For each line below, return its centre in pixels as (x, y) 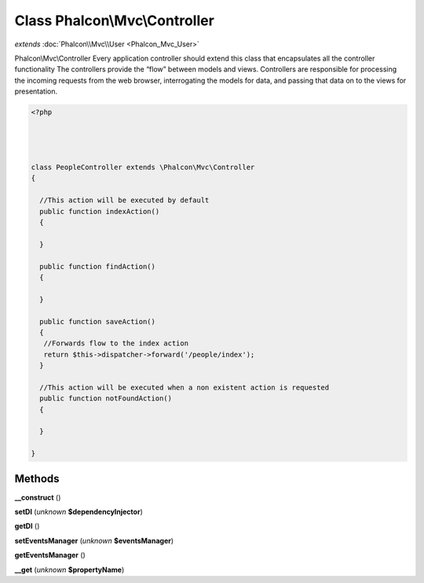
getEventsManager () (50, 555)
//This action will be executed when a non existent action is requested (185, 387)
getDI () (27, 526)
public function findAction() (98, 266)
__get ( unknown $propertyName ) (69, 570)
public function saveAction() (98, 321)
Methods (37, 479)
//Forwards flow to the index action (116, 343)
